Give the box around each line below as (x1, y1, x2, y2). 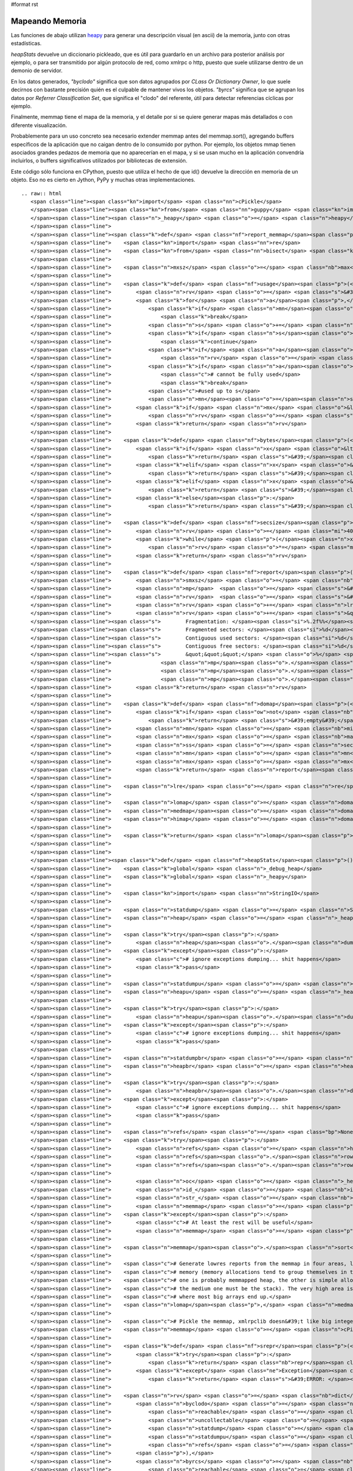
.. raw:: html (21, 190, 62, 197)
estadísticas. (11, 40, 42, 47)
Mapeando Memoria (11, 16, 86, 26)
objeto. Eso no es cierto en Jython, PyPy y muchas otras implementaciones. (11, 177, 195, 184)
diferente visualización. (11, 121, 68, 129)
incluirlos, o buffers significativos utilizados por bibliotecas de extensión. (11, 157, 188, 164)
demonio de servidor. (11, 67, 63, 74)
